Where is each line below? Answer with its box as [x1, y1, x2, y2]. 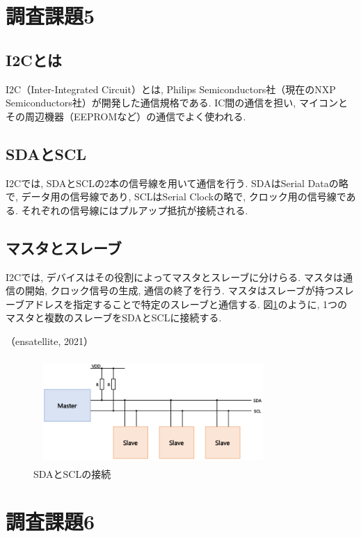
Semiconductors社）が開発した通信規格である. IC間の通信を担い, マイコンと [6, 95, 348, 110]
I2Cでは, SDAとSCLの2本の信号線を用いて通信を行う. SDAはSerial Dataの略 [6, 175, 348, 190]
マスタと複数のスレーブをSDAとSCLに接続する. [6, 310, 222, 325]
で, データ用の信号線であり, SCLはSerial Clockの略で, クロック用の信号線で [6, 189, 346, 204]
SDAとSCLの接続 [33, 466, 111, 481]
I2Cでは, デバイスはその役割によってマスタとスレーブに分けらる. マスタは [6, 269, 343, 284]
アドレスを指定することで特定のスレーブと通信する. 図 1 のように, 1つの [24, 296, 348, 311]
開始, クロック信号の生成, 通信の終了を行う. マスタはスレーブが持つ [24, 283, 335, 298]
